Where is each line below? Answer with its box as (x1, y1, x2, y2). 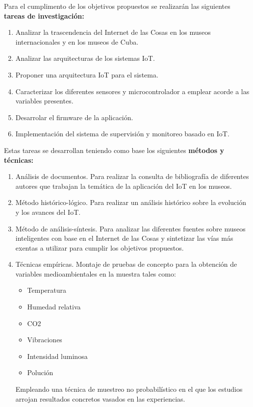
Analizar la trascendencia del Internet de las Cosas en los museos (15, 27, 211, 37)
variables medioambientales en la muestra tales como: (15, 268, 176, 279)
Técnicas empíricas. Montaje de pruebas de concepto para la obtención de (15, 259, 237, 269)
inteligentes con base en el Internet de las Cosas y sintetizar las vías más (15, 233, 233, 243)
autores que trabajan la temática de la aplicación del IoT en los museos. (15, 180, 232, 191)
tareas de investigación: (4, 10, 84, 21)
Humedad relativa (27, 302, 81, 312)
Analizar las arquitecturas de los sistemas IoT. (15, 53, 155, 63)
